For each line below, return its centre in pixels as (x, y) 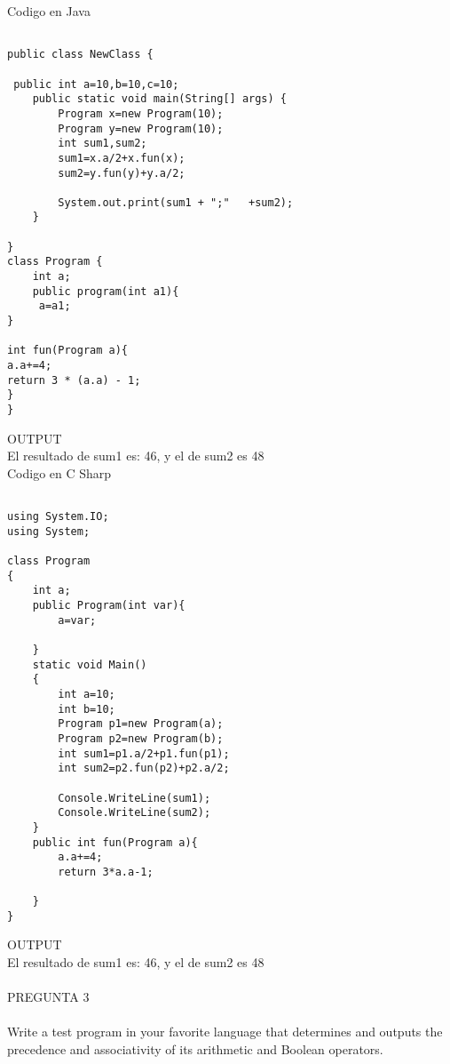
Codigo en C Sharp (59, 472)
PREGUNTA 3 (48, 997)
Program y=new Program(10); (141, 128)
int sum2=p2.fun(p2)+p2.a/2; (144, 768)
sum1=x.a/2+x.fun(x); (122, 158)
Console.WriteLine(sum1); (134, 798)
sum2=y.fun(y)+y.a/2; (122, 173)
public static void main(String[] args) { (159, 99)
